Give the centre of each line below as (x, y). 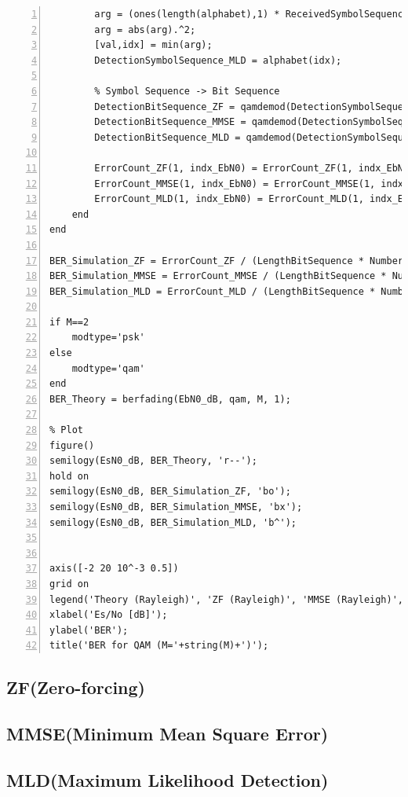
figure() (72, 445)
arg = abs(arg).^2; (145, 29)
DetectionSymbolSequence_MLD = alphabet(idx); (218, 60)
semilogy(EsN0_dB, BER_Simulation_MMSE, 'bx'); (176, 507)
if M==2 (69, 322)
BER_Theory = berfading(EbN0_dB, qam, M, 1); (170, 399)
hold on (69, 476)
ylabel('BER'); (89, 630)
